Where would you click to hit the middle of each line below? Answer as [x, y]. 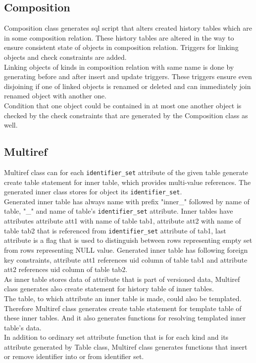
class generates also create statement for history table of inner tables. [109, 289]
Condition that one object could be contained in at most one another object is [123, 105]
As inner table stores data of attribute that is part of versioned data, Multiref [122, 279]
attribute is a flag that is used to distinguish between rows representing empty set [128, 240]
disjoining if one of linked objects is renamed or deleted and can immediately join [128, 86]
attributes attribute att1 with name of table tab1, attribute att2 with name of [123, 221]
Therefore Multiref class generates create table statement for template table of [123, 308]
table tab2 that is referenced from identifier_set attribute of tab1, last [115, 230]
